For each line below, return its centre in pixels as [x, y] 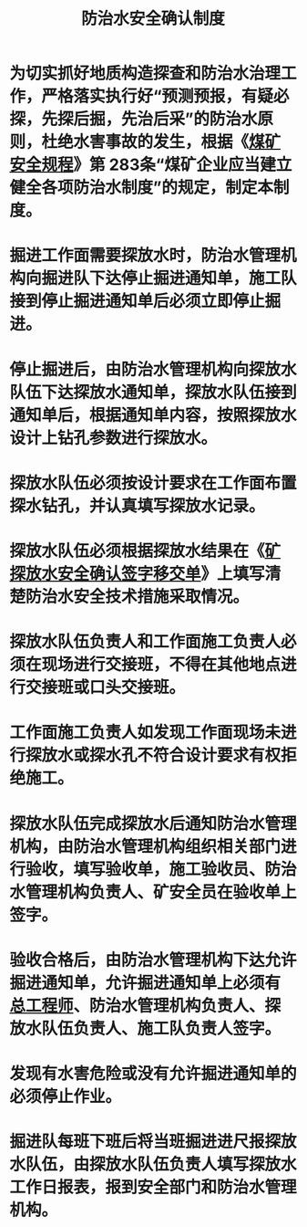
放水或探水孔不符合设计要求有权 [161, 755]
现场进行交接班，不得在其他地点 [161, 665]
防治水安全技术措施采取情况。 [138, 597]
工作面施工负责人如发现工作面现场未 [145, 733]
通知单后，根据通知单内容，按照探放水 [153, 415]
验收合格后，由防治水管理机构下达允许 [153, 960]
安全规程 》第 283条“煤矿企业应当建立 [151, 165]
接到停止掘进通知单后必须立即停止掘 [145, 301]
